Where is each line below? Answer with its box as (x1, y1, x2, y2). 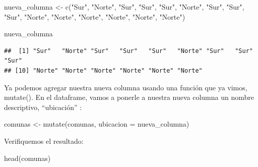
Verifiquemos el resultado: (4, 135, 84, 146)
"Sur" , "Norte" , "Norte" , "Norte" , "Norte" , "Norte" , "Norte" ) (4, 11, 185, 22)
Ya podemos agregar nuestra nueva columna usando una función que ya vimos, (4, 82, 247, 92)
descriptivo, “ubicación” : (4, 101, 82, 112)
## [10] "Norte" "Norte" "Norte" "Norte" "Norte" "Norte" (4, 67, 203, 74)
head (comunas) (4, 152, 51, 163)
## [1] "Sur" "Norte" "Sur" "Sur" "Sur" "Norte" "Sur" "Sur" (4, 47, 253, 54)
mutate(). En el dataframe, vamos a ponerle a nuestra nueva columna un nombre (4, 92, 254, 102)
